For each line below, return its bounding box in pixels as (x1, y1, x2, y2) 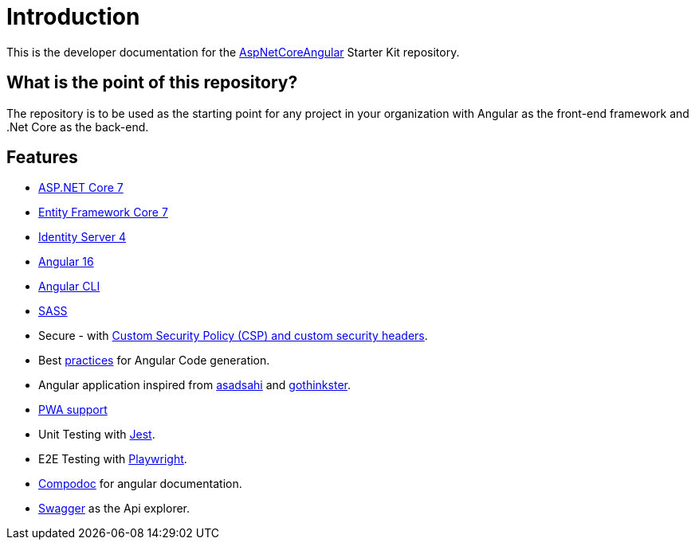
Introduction (6, 3, 140, 30)
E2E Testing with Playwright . (38, 452, 187, 466)
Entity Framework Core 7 (38, 205, 168, 220)
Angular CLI (38, 279, 100, 294)
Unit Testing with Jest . (38, 427, 155, 442)
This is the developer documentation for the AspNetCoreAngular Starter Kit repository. (6, 45, 460, 59)
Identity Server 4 (38, 230, 127, 244)
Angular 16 (38, 255, 94, 269)
